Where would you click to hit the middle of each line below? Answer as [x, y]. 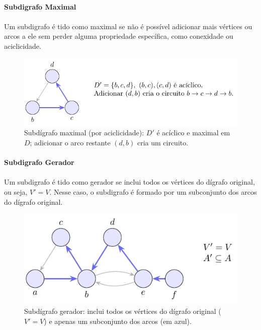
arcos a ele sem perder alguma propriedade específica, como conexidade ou [119, 36]
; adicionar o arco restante [70, 143]
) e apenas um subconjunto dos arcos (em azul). [118, 321]
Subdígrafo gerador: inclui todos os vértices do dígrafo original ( [123, 311]
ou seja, [16, 191]
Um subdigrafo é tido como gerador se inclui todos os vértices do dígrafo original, [129, 182]
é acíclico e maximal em [193, 133]
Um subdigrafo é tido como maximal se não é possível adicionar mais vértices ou [128, 26]
